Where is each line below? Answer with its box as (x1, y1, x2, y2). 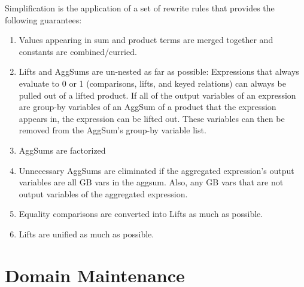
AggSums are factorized (19, 143, 106, 156)
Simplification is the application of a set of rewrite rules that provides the (5, 2, 275, 14)
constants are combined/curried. (19, 45, 137, 57)
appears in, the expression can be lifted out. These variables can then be (19, 112, 285, 124)
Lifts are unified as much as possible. (19, 227, 154, 240)
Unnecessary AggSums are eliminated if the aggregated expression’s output (19, 164, 294, 176)
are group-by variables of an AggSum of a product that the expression (19, 100, 276, 113)
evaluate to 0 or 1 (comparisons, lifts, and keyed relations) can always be (19, 77, 286, 89)
